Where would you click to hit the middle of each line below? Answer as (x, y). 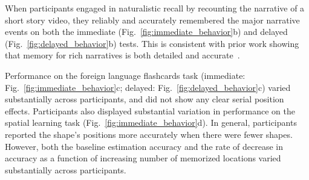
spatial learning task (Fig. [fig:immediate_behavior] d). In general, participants (151, 123)
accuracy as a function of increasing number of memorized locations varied (143, 158)
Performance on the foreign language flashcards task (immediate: (125, 75)
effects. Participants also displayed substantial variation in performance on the (150, 110)
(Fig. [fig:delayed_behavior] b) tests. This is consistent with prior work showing (152, 43)
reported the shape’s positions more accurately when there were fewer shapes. (149, 134)
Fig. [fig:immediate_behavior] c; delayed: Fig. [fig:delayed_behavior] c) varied (148, 87)
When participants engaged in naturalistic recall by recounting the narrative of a (155, 8)
